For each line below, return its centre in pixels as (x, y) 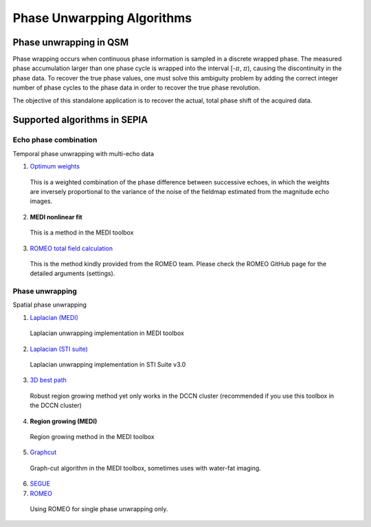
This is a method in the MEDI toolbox (82, 233)
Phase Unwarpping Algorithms (102, 18)
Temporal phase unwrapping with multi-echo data (83, 153)
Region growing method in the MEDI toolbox (92, 436)
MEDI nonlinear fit (56, 217)
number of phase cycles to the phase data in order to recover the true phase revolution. (137, 88)
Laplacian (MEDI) (54, 317)
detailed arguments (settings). (72, 273)
